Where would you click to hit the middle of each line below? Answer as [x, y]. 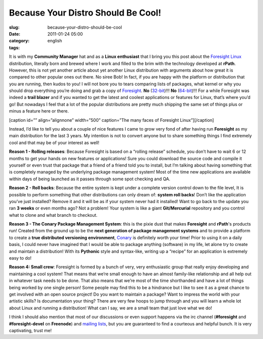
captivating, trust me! [30, 330]
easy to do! [20, 258]
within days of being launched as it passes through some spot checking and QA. [90, 179]
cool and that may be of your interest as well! [54, 142]
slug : [14, 27]
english [55, 41]
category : [19, 41]
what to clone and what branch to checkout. [53, 215]
